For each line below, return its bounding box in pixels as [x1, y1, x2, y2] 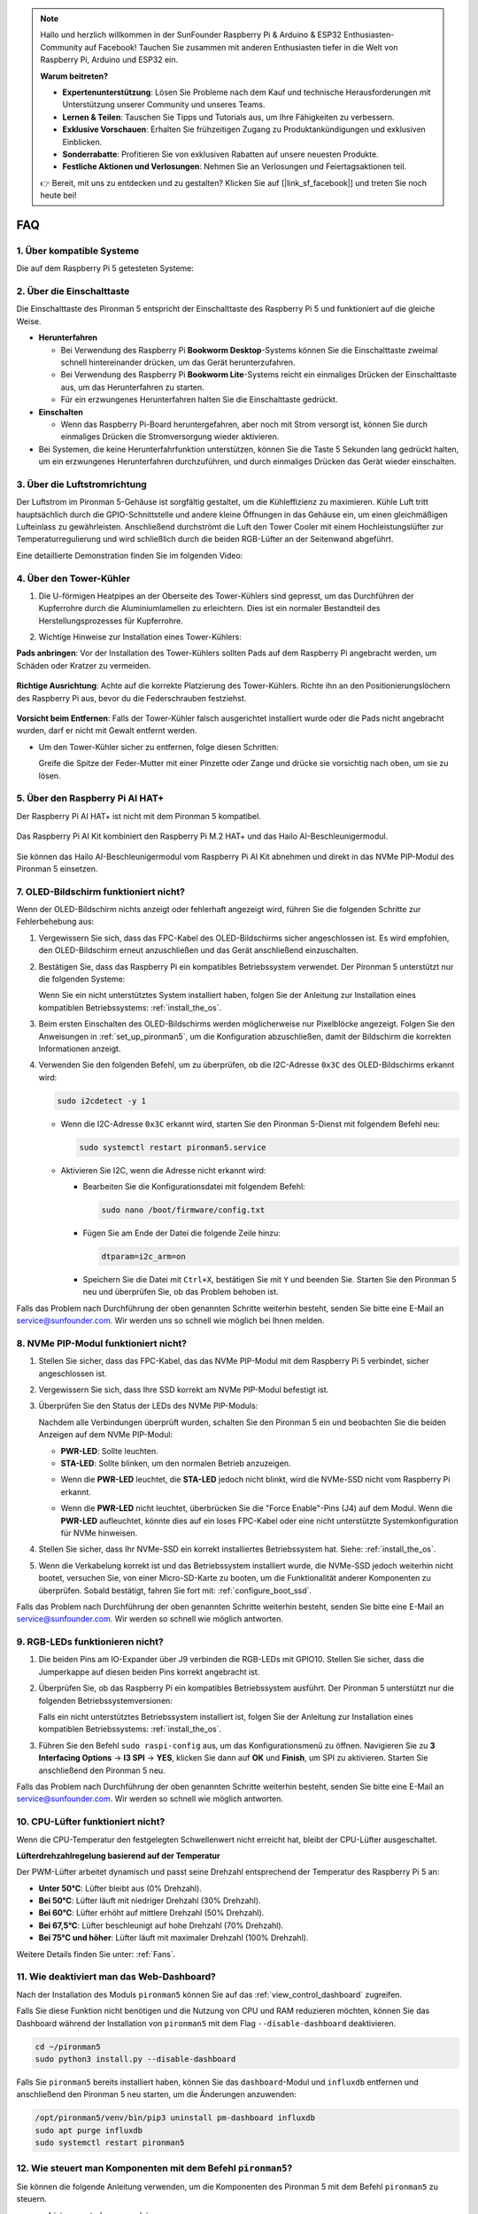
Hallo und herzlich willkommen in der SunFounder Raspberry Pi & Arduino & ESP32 [40, 29, 343, 40]
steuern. [16, 2194, 48, 2204]
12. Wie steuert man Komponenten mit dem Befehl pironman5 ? [16, 2162, 293, 2174]
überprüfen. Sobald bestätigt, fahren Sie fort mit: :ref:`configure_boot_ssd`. [38, 1585, 312, 1596]
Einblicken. [62, 136, 103, 147]
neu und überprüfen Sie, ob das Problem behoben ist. [82, 1287, 279, 1297]
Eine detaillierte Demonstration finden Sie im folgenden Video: [16, 550, 243, 561]
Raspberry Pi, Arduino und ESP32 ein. [40, 54, 179, 66]
